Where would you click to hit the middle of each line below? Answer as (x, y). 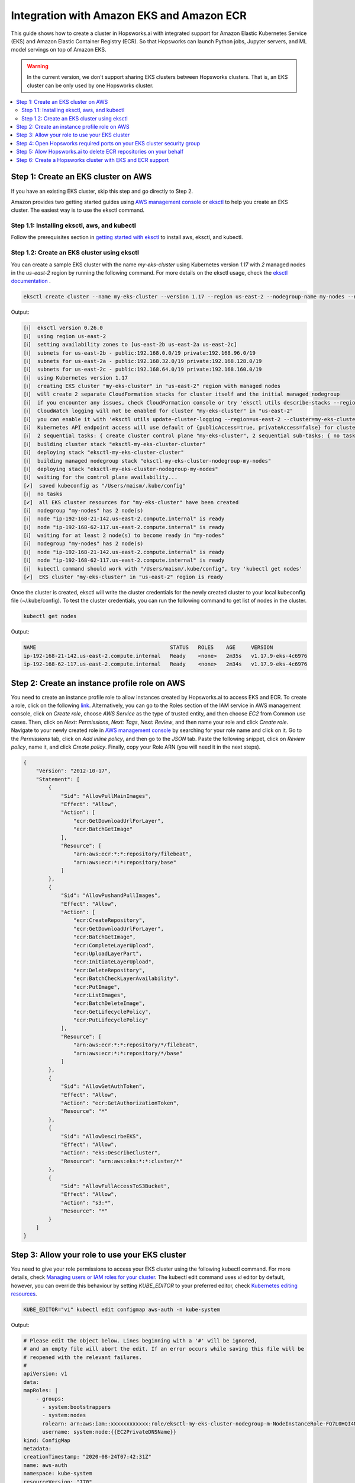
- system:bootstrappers (77, 1407)
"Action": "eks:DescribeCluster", (111, 1153)
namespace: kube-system (58, 1474)
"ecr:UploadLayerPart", (107, 953)
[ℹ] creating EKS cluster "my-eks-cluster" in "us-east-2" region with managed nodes (152, 386)
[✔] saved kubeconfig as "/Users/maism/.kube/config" (104, 486)
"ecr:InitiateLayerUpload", (114, 962)
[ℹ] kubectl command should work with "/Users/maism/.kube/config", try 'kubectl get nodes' (163, 569)
